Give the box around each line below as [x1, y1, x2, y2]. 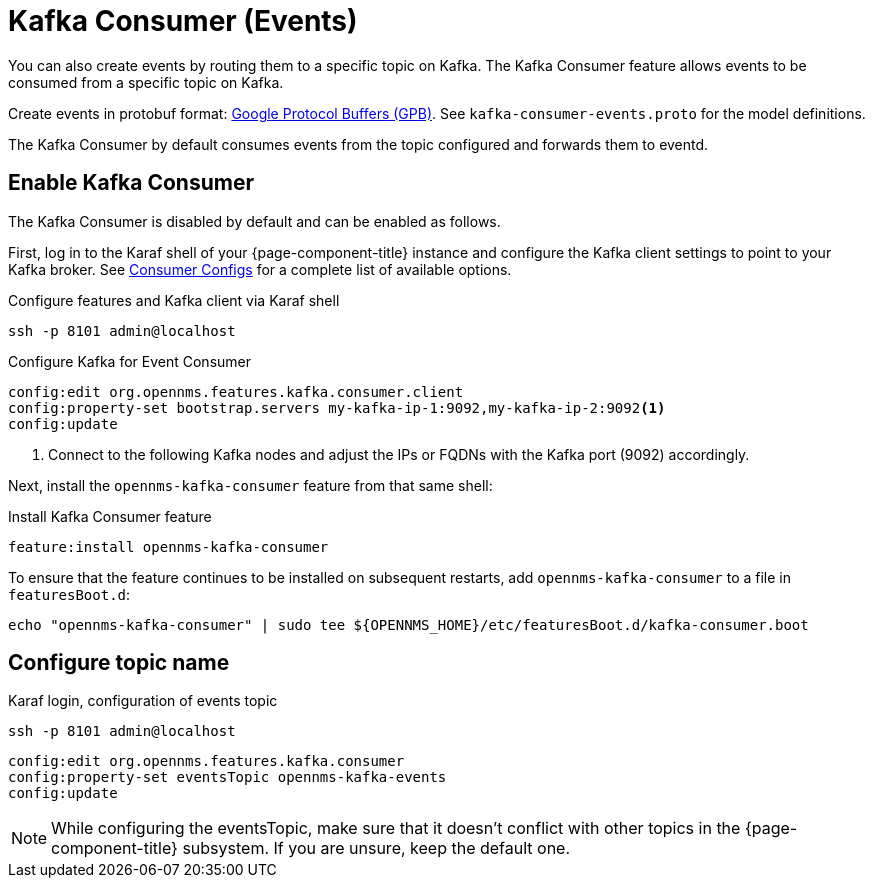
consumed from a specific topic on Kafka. [8, 73, 284, 91]
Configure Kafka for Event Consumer [8, 352, 251, 370]
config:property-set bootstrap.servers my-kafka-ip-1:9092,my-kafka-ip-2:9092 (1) [8, 399, 666, 416]
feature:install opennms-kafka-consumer [8, 538, 329, 555]
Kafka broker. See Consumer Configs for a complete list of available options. [8, 260, 512, 278]
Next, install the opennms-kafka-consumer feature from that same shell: [8, 476, 493, 494]
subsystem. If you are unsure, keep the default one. [182, 838, 571, 859]
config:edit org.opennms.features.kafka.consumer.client [8, 383, 464, 400]
